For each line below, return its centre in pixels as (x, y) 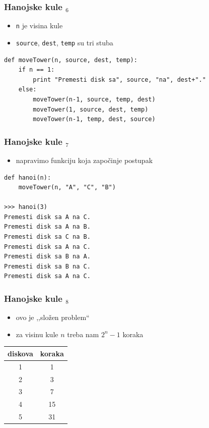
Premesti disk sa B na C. (47, 266)
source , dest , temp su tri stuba (64, 42)
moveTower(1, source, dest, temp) (91, 109)
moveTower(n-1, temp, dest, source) (94, 119)
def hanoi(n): (28, 177)
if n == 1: (37, 70)
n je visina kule (39, 25)
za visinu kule (37, 334)
